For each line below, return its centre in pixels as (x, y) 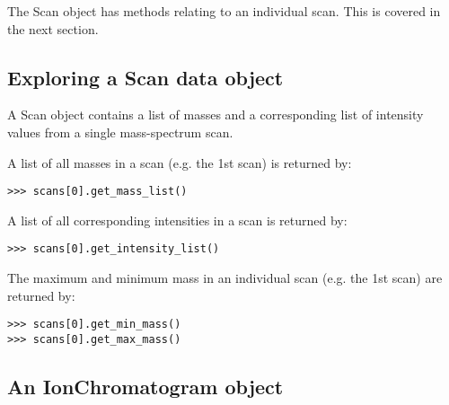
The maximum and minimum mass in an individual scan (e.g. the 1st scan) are (225, 278)
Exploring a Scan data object (145, 77)
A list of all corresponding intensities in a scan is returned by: (177, 220)
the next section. (53, 28)
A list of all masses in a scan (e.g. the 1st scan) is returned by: (180, 162)
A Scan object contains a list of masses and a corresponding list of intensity (216, 114)
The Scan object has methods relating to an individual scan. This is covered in (224, 11)
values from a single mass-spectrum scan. (120, 132)
